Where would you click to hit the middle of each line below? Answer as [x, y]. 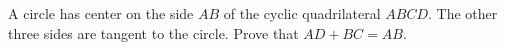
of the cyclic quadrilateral [302, 13]
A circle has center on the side [101, 13]
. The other [463, 13]
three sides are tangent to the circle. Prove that [153, 32]
